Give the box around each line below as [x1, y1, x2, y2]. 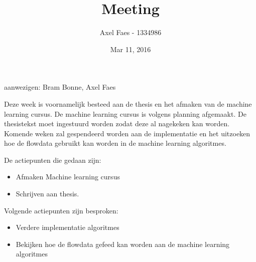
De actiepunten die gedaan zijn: [4, 154, 101, 165]
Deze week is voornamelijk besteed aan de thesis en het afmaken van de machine [4, 98, 252, 109]
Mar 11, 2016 [110, 44, 151, 54]
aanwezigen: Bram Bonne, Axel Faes [4, 82, 116, 92]
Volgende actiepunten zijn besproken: [4, 205, 118, 215]
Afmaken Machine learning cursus [16, 171, 120, 182]
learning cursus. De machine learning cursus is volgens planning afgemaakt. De [4, 108, 246, 119]
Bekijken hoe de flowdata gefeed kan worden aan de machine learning [16, 238, 230, 249]
